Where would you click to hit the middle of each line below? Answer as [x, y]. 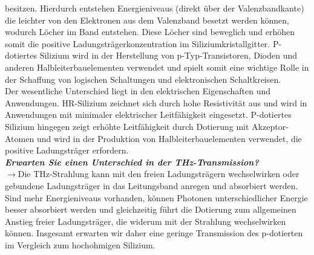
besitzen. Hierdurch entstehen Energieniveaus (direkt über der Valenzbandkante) [155, 8]
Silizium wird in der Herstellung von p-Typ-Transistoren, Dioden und [168, 55]
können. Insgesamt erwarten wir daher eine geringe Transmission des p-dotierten [154, 233]
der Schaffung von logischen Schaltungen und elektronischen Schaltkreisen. [143, 79]
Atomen [20, 138]
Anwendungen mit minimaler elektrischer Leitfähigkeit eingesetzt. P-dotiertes [148, 115]
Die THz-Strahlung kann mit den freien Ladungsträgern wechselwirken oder [159, 174]
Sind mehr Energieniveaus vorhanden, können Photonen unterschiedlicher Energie [156, 197]
